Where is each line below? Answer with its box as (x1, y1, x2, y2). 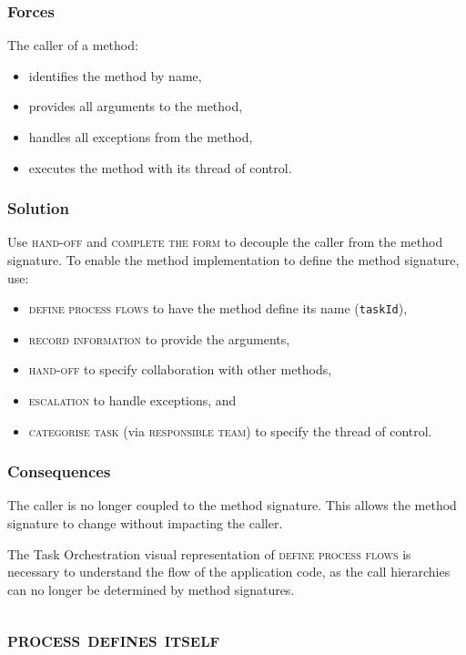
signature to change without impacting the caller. (7, 514, 283, 533)
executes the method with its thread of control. (28, 158, 292, 177)
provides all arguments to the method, (28, 97, 243, 116)
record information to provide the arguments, (28, 329, 290, 348)
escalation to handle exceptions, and (28, 391, 237, 410)
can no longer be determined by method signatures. (7, 579, 295, 599)
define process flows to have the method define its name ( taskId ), (28, 299, 408, 318)
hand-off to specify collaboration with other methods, (28, 360, 332, 379)
